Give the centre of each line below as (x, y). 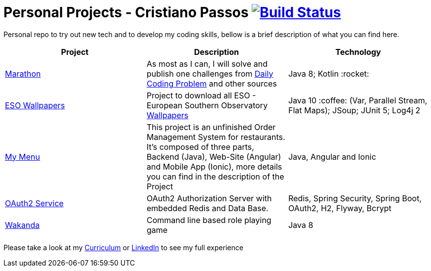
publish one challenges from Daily (210, 73)
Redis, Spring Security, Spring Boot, (355, 198)
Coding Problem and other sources (212, 83)
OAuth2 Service (34, 203)
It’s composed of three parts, (200, 147)
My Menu (23, 157)
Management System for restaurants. (216, 137)
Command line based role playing (209, 220)
